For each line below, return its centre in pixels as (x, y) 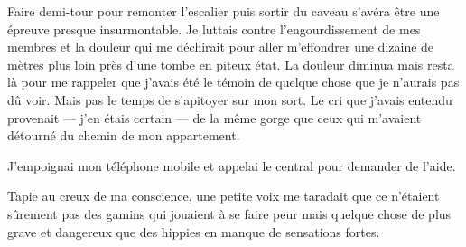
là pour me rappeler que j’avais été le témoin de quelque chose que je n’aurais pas (233, 82)
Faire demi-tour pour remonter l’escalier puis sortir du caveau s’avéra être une (224, 11)
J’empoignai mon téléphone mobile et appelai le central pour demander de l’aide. (232, 165)
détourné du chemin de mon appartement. (124, 135)
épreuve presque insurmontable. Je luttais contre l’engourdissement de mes (214, 28)
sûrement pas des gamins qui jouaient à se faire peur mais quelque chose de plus (229, 213)
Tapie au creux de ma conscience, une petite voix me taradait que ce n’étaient (224, 196)
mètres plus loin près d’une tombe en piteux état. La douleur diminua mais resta (231, 64)
